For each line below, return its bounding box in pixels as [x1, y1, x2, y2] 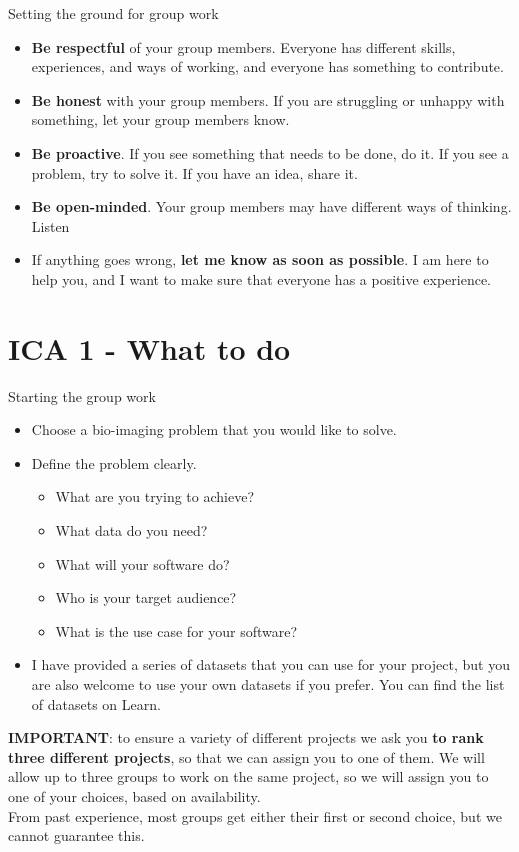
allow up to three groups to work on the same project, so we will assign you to [8, 766, 489, 787]
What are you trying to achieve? [55, 486, 255, 507]
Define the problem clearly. [31, 452, 197, 473]
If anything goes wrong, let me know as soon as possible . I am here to [31, 249, 489, 270]
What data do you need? [55, 520, 208, 541]
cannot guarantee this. [8, 825, 145, 846]
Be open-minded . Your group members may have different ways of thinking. [31, 196, 512, 217]
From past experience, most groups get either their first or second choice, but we [8, 805, 502, 826]
